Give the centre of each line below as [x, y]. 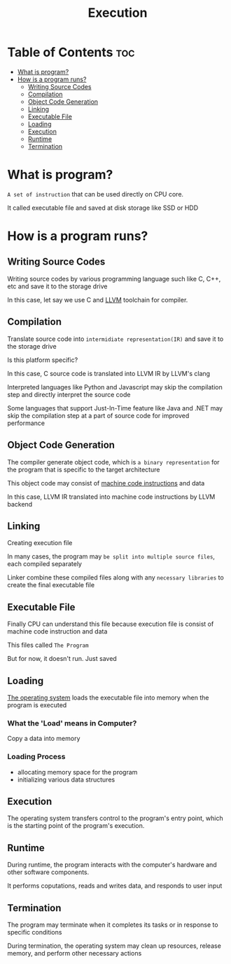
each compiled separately [45, 564]
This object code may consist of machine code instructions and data [106, 483]
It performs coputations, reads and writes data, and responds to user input [115, 886]
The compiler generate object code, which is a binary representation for [113, 462]
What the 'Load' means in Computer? [72, 723]
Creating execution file [40, 543]
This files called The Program [48, 645]
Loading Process [36, 757]
